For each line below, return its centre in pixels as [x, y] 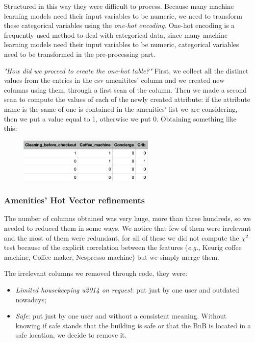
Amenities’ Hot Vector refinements [75, 200]
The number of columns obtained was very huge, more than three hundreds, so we [127, 218]
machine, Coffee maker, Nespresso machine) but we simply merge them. [112, 257]
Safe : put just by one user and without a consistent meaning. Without [121, 316]
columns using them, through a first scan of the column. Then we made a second [126, 89]
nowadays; [31, 299]
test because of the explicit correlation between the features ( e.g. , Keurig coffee [123, 247]
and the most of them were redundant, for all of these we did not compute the [122, 237]
